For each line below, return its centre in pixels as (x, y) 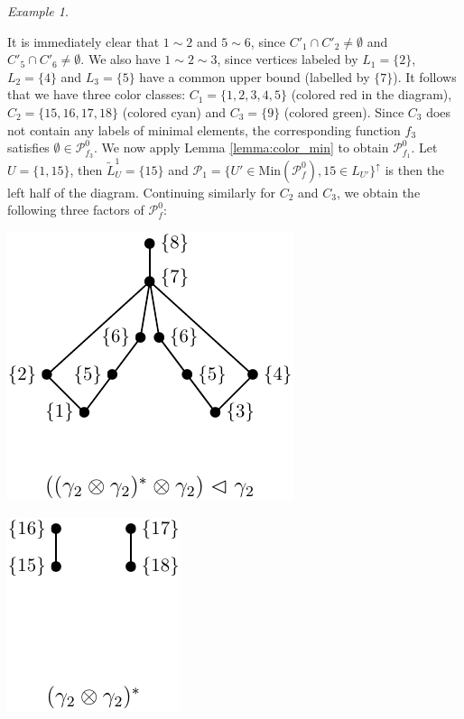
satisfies (28, 147)
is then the (415, 169)
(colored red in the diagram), (371, 94)
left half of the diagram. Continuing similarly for (141, 192)
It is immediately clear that (84, 41)
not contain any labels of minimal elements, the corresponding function (204, 129)
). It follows (425, 76)
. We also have (121, 59)
